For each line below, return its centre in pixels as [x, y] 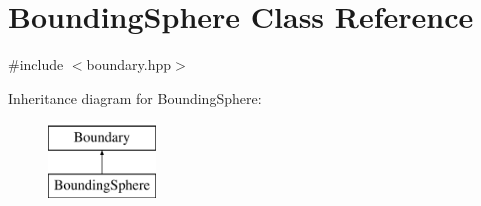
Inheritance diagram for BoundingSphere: [135, 97]
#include [36, 64]
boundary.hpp [129, 64]
